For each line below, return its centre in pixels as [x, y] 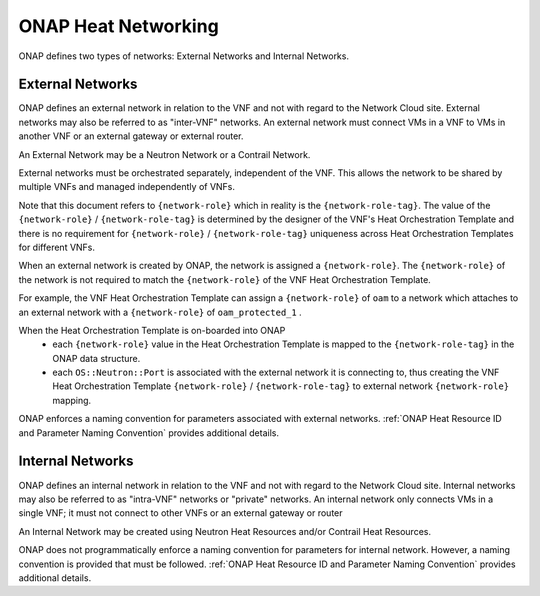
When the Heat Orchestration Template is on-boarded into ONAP [152, 330]
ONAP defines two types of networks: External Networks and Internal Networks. [184, 56]
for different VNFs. [56, 247]
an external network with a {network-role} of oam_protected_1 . [160, 312]
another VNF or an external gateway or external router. [131, 136]
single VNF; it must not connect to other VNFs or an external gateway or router [181, 513]
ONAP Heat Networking [118, 26]
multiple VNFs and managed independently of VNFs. [126, 187]
